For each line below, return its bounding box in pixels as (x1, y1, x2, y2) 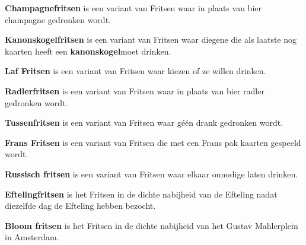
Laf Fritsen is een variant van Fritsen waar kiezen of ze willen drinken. (5, 65, 266, 77)
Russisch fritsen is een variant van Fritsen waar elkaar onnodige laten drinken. (5, 167, 298, 180)
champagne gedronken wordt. (5, 13, 111, 26)
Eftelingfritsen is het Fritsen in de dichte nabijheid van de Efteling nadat (5, 187, 278, 200)
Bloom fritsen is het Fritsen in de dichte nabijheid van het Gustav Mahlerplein (5, 219, 298, 231)
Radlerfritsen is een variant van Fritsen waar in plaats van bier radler (5, 84, 264, 97)
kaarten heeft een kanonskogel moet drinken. (5, 44, 171, 57)
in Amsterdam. (5, 231, 59, 243)
